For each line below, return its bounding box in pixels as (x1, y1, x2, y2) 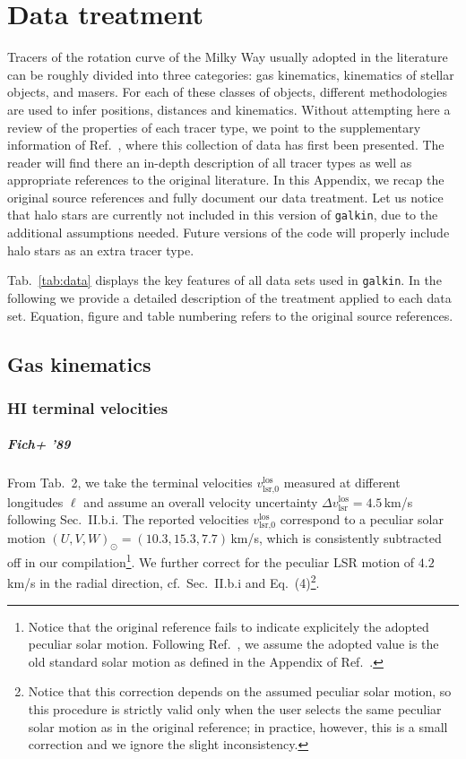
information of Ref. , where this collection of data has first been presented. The (7, 135, 444, 154)
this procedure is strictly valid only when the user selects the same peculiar (28, 699, 442, 718)
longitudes (7, 492, 64, 511)
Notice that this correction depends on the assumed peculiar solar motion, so (28, 682, 452, 701)
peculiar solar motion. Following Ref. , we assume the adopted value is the (28, 634, 439, 653)
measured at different (283, 473, 401, 492)
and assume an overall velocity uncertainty (83, 492, 318, 511)
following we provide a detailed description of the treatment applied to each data (7, 288, 452, 306)
